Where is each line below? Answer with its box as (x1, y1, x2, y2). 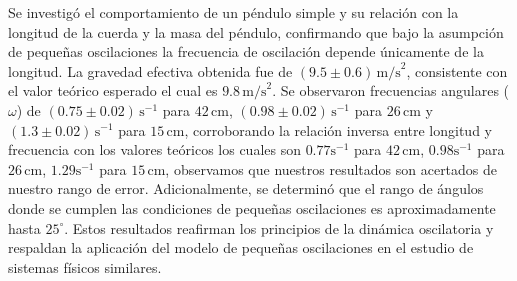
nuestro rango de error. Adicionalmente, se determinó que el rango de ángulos (8, 178, 484, 199)
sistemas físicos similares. (8, 256, 162, 277)
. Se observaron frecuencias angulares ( (272, 80, 510, 101)
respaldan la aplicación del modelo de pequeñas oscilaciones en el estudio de (8, 237, 474, 258)
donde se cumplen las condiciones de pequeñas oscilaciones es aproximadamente (8, 197, 496, 218)
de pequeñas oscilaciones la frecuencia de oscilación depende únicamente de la (8, 41, 484, 62)
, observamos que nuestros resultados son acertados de (165, 158, 498, 179)
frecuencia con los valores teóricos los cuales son (8, 139, 301, 160)
